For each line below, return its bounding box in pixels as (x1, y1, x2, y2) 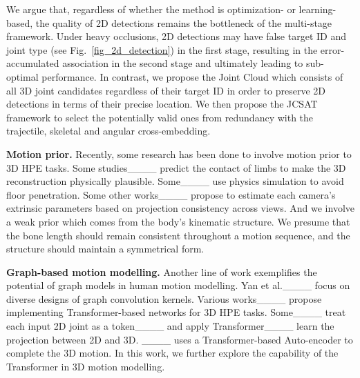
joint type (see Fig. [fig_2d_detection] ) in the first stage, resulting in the (6, 42, 318, 57)
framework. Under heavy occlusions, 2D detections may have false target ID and (6, 29, 346, 43)
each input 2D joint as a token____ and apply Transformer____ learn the (6, 319, 334, 333)
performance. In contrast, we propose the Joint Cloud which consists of (41, 69, 343, 83)
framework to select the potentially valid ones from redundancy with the (6, 110, 314, 124)
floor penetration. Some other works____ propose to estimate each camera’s (6, 187, 336, 201)
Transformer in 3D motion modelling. (6, 359, 165, 373)
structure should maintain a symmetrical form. (6, 241, 205, 256)
